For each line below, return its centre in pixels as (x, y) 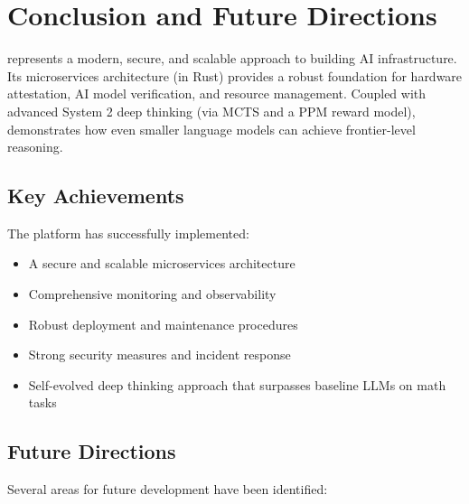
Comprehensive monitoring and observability (152, 294)
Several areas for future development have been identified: (168, 489)
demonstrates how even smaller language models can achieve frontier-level (211, 129)
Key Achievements (96, 196)
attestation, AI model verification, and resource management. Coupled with (217, 93)
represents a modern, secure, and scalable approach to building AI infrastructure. (232, 58)
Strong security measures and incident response (159, 355)
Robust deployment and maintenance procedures (163, 324)
